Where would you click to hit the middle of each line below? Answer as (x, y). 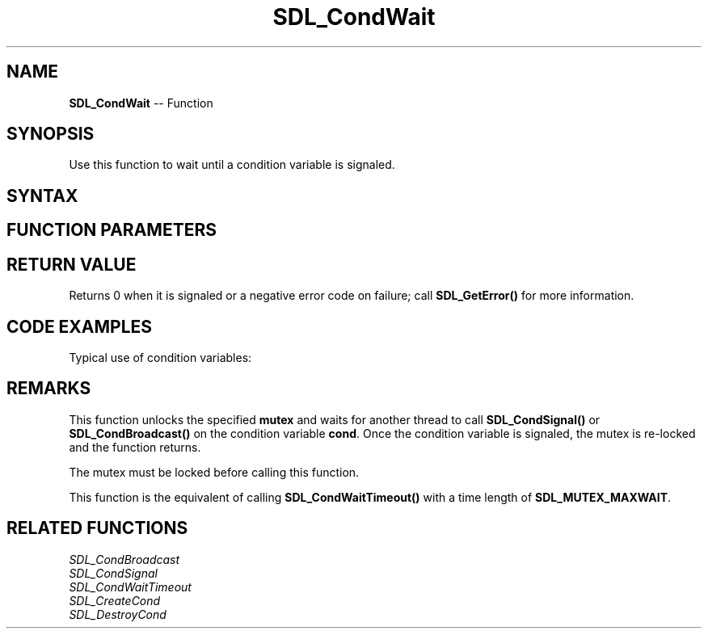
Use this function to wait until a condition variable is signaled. (232, 165)
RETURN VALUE (72, 264)
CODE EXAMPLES (80, 326)
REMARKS (49, 389)
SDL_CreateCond (115, 600)
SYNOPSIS (51, 134)
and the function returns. (135, 447)
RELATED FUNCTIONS (97, 528)
